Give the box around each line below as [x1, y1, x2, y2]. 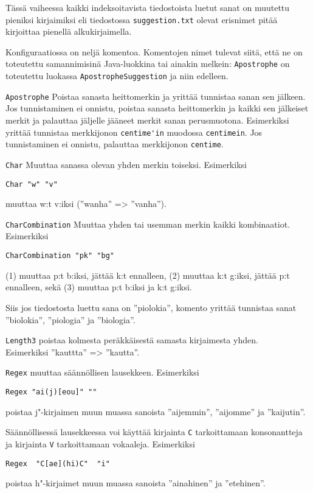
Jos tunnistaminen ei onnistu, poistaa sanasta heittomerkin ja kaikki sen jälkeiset [5, 102, 309, 114]
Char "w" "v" [5, 180, 58, 189]
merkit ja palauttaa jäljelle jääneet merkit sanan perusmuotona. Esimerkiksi [5, 114, 289, 126]
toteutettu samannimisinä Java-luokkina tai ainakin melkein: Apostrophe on [5, 57, 290, 70]
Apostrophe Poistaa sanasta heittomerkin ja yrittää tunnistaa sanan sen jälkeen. [5, 89, 306, 102]
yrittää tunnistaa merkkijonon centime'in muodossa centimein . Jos [5, 125, 263, 138]
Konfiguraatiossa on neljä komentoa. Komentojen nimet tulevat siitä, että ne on [5, 45, 303, 58]
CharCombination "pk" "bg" [5, 251, 114, 260]
